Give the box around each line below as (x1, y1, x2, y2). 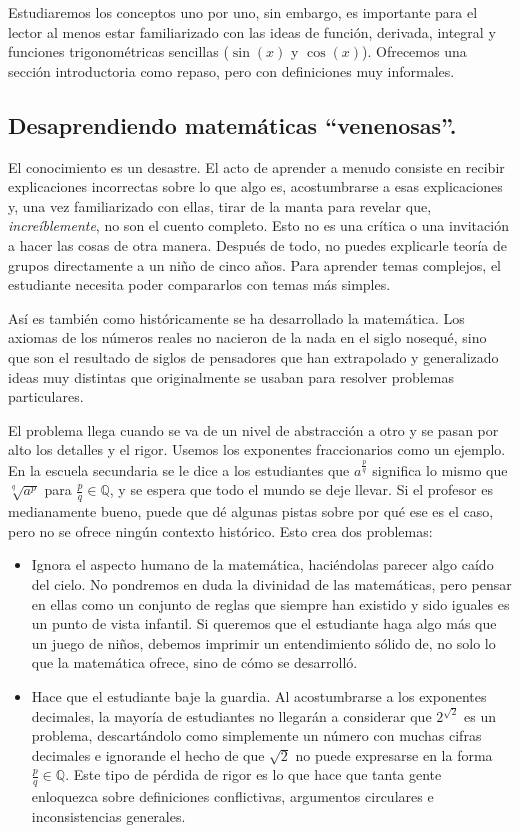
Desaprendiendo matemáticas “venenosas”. (8, 109, 457, 140)
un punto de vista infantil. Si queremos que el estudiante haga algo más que (31, 613, 497, 634)
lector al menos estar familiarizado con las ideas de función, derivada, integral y (8, 21, 496, 42)
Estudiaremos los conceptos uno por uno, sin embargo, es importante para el (8, 2, 478, 22)
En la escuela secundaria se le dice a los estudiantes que (8, 459, 350, 480)
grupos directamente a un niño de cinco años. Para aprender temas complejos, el (8, 254, 502, 275)
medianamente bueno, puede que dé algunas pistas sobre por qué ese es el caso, (8, 501, 494, 522)
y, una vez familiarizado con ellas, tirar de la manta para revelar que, (8, 195, 432, 216)
